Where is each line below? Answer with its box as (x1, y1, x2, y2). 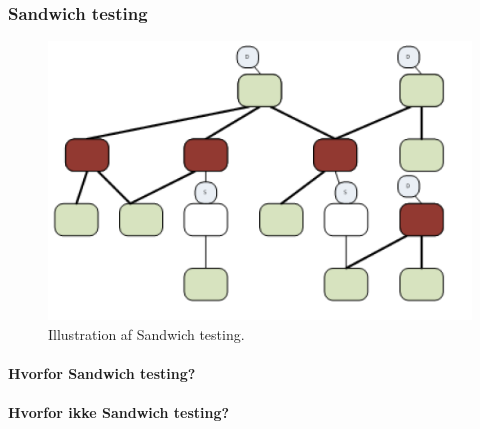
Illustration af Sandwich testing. (48, 323, 245, 344)
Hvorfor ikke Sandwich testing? (8, 402, 230, 423)
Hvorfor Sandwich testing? (8, 362, 196, 383)
